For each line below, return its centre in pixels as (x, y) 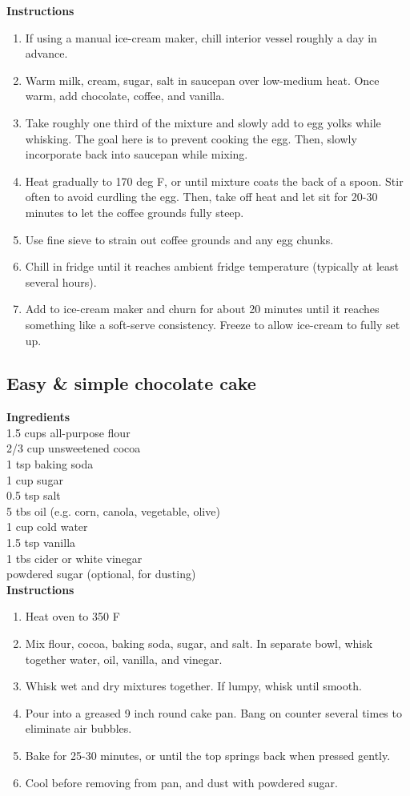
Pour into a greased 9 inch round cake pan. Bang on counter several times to (213, 712)
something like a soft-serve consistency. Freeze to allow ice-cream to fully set (213, 324)
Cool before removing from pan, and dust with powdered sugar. (181, 782)
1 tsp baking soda (50, 464)
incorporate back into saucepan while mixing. (137, 154)
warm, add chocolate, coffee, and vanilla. (125, 96)
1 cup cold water (47, 527)
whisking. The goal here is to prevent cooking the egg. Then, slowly (191, 138)
